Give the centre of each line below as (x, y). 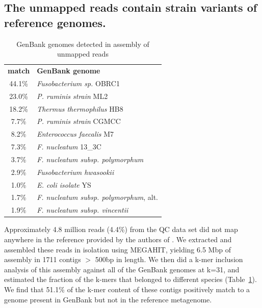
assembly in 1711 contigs (43, 259)
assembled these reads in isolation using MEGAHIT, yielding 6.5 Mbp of (117, 249)
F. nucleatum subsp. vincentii (83, 210)
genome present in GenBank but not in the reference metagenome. (108, 299)
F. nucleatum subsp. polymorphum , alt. (97, 197)
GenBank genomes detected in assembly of (83, 44)
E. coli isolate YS (64, 184)
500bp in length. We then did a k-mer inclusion (169, 259)
